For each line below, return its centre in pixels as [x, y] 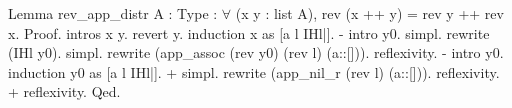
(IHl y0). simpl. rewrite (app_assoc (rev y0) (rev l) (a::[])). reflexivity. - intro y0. [256, 52]
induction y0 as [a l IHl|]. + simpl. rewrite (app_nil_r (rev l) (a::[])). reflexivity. [254, 71]
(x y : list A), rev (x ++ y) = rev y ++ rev [369, 13]
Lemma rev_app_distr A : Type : [113, 13]
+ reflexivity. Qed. [64, 91]
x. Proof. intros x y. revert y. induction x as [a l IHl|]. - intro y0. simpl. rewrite [249, 32]
